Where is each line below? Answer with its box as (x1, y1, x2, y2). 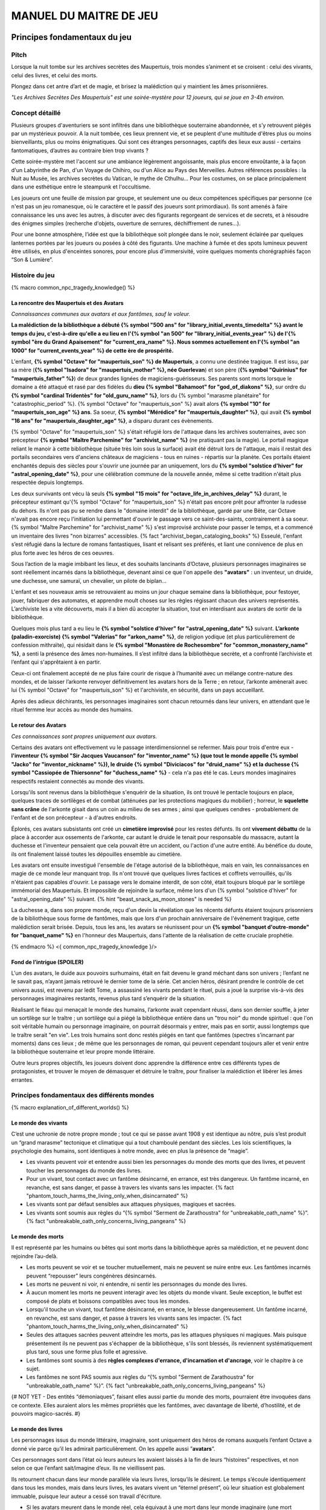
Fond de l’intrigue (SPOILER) (11, 958, 84, 966)
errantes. (11, 1076, 34, 1084)
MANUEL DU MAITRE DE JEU (11, 9, 158, 22)
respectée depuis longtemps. (11, 479, 84, 486)
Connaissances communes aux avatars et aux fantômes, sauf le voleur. (11, 310, 190, 318)
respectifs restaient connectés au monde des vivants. (11, 777, 145, 785)
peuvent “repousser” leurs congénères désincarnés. (26, 1272, 157, 1279)
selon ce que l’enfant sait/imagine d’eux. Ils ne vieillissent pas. (11, 1465, 165, 1472)
